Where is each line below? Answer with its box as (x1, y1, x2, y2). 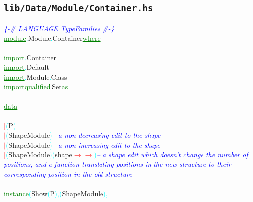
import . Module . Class (4, 71, 67, 82)
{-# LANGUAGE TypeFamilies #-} (4, 23, 114, 33)
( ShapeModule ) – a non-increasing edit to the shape (5, 139, 160, 150)
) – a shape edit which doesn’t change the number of (94, 149, 248, 159)
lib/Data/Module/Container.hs (4, 3, 153, 14)
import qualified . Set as (4, 81, 68, 92)
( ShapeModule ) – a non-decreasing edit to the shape (5, 130, 161, 140)
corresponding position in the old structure (4, 168, 132, 179)
